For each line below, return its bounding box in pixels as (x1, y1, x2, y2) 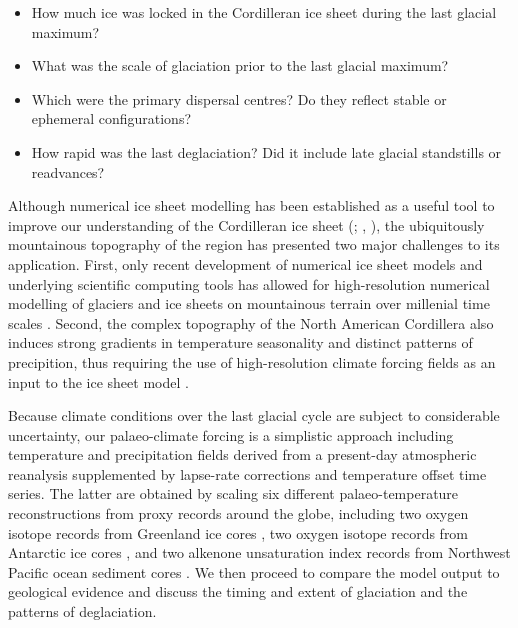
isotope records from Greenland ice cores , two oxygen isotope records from (8, 522, 469, 543)
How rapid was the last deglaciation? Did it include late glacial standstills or (31, 141, 502, 162)
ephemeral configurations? (31, 108, 192, 129)
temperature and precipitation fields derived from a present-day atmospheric (8, 444, 477, 465)
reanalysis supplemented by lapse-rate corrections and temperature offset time (8, 463, 487, 484)
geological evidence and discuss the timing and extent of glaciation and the (8, 581, 468, 602)
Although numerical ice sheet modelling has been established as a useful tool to (8, 195, 495, 216)
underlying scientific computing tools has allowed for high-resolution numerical (8, 273, 490, 294)
